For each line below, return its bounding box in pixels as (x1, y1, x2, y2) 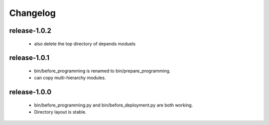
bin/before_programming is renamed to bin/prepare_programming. (34, 68, 171, 74)
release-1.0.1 (9, 54, 50, 62)
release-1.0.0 (9, 88, 52, 97)
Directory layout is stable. (34, 109, 87, 115)
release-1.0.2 (9, 26, 52, 35)
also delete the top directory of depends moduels (34, 40, 136, 47)
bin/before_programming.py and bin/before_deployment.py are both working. (34, 102, 193, 108)
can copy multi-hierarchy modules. (34, 75, 106, 81)
